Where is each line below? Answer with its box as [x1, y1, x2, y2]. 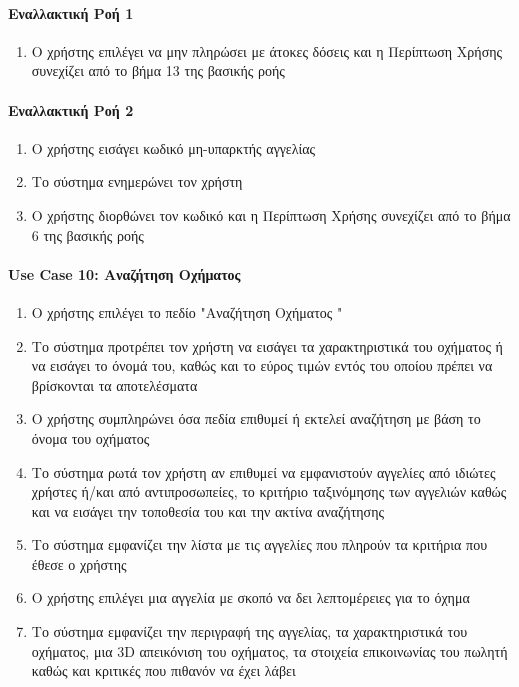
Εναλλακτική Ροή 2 [8, 99, 134, 120]
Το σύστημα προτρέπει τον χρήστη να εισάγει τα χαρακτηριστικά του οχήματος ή [31, 335, 503, 356]
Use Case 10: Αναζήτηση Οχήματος [8, 263, 241, 284]
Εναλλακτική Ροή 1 [8, 2, 134, 23]
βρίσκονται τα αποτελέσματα [31, 374, 198, 395]
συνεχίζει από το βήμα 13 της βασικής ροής [31, 60, 285, 81]
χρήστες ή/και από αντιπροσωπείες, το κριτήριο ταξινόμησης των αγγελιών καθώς [31, 481, 507, 502]
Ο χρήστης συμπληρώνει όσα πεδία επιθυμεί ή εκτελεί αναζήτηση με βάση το [31, 408, 481, 429]
